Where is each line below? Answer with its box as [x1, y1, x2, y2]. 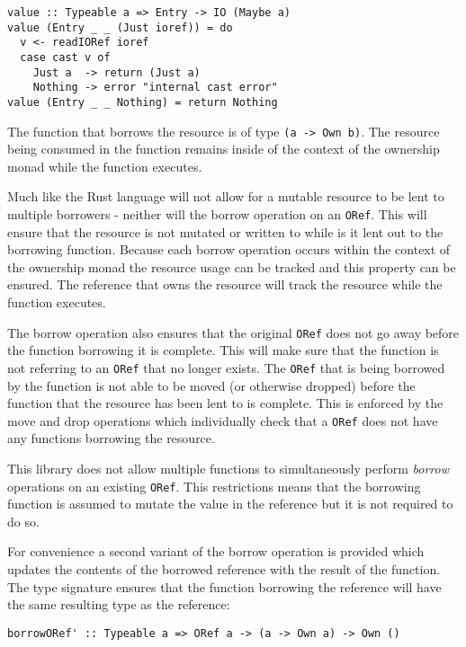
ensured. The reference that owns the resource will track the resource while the [7, 275, 443, 294]
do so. [7, 511, 40, 530]
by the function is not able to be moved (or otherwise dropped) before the [7, 376, 416, 394]
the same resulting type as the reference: [7, 595, 230, 614]
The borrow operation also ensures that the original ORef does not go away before [7, 323, 460, 341]
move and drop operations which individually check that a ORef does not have [7, 411, 438, 430]
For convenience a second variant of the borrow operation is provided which [7, 542, 425, 561]
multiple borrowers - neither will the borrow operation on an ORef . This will [7, 205, 427, 224]
